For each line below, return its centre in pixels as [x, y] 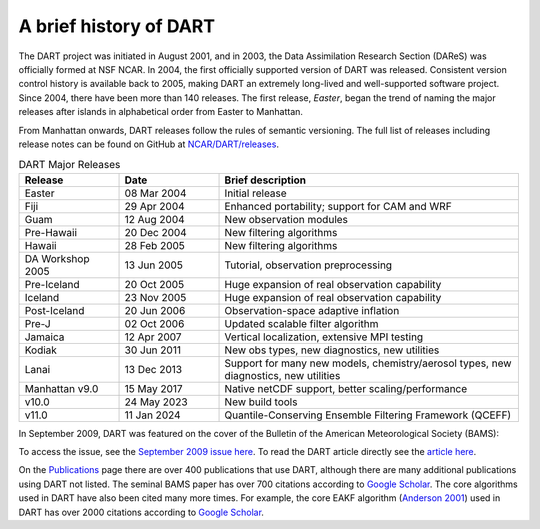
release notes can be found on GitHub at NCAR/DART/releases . [149, 144]
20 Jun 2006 [155, 310]
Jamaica [44, 337]
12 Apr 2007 [153, 337]
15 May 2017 [154, 388]
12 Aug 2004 [154, 219]
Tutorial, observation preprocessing [308, 265]
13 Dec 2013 [153, 369]
